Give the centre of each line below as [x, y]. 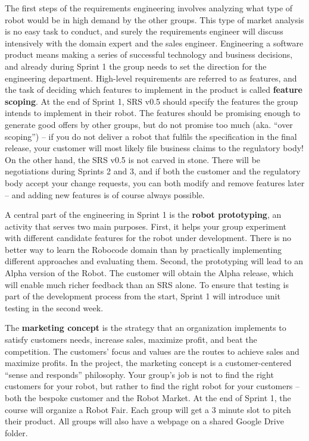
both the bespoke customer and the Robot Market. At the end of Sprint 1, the [148, 398]
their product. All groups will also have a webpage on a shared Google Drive [144, 421]
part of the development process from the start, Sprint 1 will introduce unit [143, 296]
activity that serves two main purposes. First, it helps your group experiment [146, 226]
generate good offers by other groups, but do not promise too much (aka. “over [149, 124]
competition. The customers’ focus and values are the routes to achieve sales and [152, 351]
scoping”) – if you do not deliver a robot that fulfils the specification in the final [151, 136]
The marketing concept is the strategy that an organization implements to [146, 328]
